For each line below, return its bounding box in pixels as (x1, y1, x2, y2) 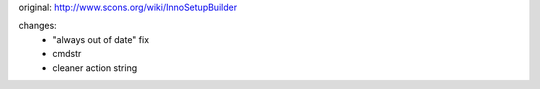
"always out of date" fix (52, 33, 150, 45)
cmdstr (52, 48, 82, 60)
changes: (18, 20, 57, 32)
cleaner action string (52, 61, 138, 74)
